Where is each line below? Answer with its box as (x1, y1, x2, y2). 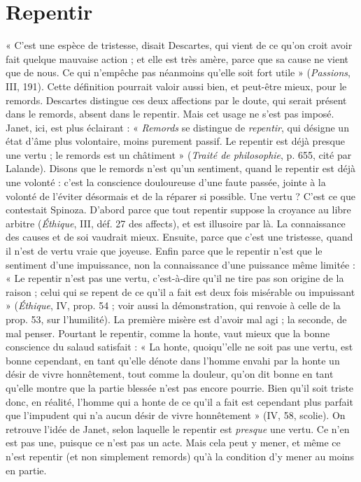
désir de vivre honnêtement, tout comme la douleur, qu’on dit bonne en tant (6, 367, 334, 381)
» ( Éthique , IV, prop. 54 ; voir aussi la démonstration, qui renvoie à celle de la (6, 298, 341, 313)
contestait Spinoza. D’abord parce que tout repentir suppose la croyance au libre (6, 202, 351, 217)
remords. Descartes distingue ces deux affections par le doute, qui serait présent (6, 92, 347, 107)
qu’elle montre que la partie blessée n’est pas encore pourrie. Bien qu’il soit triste (6, 380, 354, 395)
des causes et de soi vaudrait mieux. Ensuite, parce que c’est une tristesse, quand (6, 229, 353, 244)
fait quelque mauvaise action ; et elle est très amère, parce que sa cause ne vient (6, 51, 349, 66)
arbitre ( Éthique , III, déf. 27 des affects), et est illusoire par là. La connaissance (6, 215, 346, 230)
